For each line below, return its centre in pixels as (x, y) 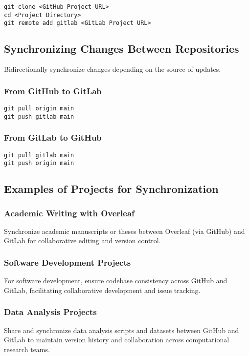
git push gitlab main (39, 116)
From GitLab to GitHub (53, 137)
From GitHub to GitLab (53, 91)
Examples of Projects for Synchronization (111, 189)
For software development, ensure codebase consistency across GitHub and (116, 281)
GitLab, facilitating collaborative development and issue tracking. (102, 290)
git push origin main (39, 163)
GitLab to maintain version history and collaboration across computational (117, 340)
